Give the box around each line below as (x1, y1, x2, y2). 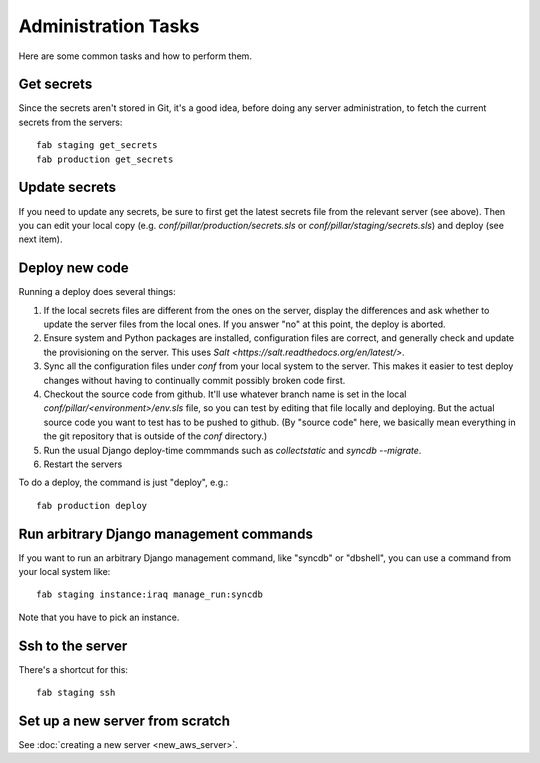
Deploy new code (18, 260, 129, 277)
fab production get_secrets (36, 153, 174, 165)
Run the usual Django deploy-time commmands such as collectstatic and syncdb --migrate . (43, 444, 422, 456)
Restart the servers (43, 458, 123, 470)
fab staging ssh (36, 687, 116, 699)
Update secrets (18, 179, 117, 196)
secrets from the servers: (18, 116, 123, 128)
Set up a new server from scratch (18, 712, 230, 729)
